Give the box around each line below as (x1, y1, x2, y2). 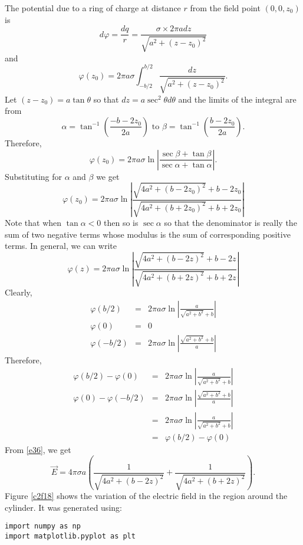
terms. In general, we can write (5, 239, 117, 252)
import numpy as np (5, 522, 81, 531)
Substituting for (5, 170, 62, 182)
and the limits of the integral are (178, 93, 297, 105)
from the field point (190, 2, 261, 14)
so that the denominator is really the (164, 216, 297, 229)
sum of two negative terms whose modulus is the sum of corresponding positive (5, 228, 291, 240)
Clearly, (5, 286, 32, 298)
